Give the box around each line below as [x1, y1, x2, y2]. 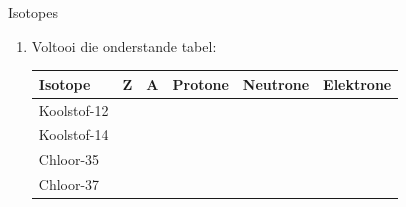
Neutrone [242, 73, 310, 94]
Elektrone [323, 73, 392, 94]
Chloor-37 [38, 174, 100, 195]
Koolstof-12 [38, 99, 109, 120]
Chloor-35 [38, 149, 100, 170]
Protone [172, 73, 229, 94]
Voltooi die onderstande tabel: [31, 35, 217, 56]
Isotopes [8, 2, 58, 22]
